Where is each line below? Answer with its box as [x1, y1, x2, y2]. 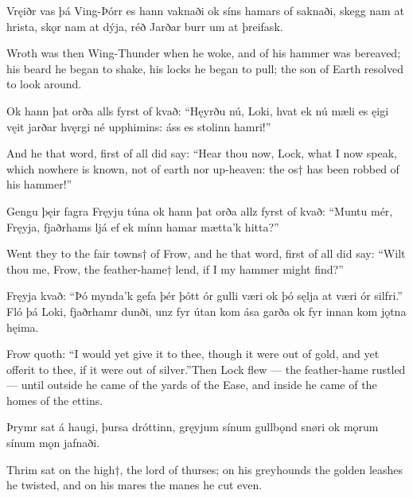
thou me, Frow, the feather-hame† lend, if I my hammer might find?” [6, 260, 344, 277]
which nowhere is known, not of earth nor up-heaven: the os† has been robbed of [6, 160, 399, 177]
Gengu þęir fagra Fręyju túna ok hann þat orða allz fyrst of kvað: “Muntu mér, [6, 202, 393, 219]
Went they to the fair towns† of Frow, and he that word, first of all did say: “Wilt [6, 245, 406, 262]
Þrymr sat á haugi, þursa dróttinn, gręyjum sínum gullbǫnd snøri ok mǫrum [6, 418, 379, 435]
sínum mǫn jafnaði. [6, 434, 100, 451]
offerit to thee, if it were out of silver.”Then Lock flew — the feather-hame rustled [6, 360, 406, 377]
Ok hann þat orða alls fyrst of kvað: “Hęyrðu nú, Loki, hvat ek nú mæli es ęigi [6, 102, 389, 119]
